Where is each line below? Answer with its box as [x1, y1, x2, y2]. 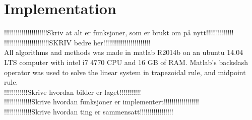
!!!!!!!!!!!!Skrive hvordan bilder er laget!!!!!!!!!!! [4, 86, 141, 97]
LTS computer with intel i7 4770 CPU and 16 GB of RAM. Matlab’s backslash [4, 56, 248, 67]
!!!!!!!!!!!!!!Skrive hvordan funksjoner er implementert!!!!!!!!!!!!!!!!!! [4, 96, 199, 107]
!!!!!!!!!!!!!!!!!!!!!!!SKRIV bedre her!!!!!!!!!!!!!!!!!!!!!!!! [4, 37, 151, 47]
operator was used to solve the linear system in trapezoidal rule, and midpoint [4, 67, 246, 77]
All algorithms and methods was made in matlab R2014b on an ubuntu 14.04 [4, 47, 243, 57]
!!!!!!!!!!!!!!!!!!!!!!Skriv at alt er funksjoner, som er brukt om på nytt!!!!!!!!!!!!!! [4, 27, 234, 38]
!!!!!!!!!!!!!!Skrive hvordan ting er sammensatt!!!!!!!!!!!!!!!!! [4, 106, 173, 116]
